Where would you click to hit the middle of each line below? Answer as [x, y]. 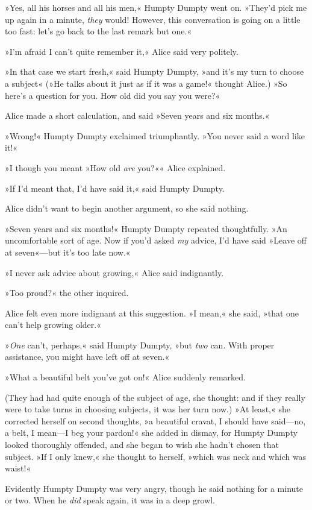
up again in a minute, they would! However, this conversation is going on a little [153, 19]
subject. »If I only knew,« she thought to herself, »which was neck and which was [156, 456]
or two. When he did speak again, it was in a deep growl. [110, 500]
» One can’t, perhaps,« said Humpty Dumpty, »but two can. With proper [140, 345]
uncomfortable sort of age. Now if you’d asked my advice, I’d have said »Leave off [156, 240]
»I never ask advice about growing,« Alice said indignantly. [114, 272]
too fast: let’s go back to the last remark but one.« [98, 31]
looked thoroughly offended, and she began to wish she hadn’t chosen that [142, 445]
